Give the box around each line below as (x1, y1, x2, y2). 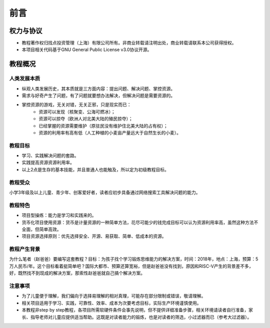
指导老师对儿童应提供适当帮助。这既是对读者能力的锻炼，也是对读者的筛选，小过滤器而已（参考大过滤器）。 (30, 314, 252, 320)
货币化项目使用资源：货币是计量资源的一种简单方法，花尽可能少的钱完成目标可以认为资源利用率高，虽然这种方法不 (21, 219, 258, 225)
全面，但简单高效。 (21, 226, 61, 232)
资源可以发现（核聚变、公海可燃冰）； (38, 108, 115, 114)
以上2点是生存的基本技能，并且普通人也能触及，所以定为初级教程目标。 (21, 166, 169, 172)
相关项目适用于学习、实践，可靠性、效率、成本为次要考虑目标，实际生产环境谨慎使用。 (21, 300, 201, 306)
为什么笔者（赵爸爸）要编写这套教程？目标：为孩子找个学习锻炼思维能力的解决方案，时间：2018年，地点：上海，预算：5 (9, 256, 258, 262)
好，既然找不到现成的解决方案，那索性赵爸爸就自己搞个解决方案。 (9, 270, 145, 276)
